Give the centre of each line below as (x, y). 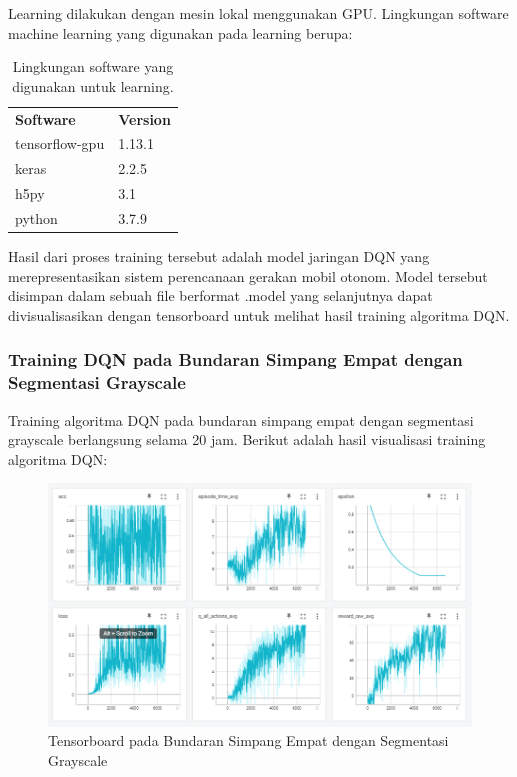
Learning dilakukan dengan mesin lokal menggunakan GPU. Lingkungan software (258, 13)
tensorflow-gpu (60, 143)
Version (144, 118)
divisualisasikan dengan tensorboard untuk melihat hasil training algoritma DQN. (259, 314)
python (36, 218)
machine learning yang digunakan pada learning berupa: (180, 32)
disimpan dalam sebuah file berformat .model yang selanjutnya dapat (220, 295)
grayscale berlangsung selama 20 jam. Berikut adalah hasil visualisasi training (247, 439)
